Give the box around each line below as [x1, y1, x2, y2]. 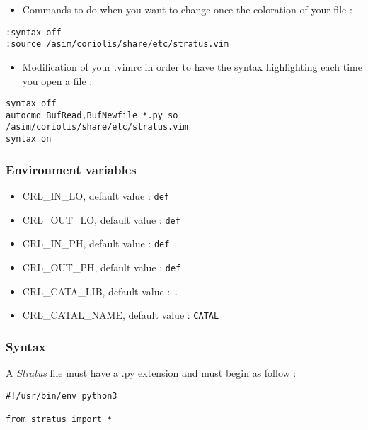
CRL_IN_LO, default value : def [22, 188, 169, 203]
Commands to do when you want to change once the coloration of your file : [22, 2, 352, 16]
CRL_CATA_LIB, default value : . [22, 283, 179, 298]
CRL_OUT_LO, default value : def [22, 212, 180, 227]
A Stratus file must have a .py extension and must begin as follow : [6, 366, 297, 380]
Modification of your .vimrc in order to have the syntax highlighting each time [22, 59, 362, 74]
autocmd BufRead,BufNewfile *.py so [6, 110, 178, 120]
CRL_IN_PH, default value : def [22, 236, 170, 251]
